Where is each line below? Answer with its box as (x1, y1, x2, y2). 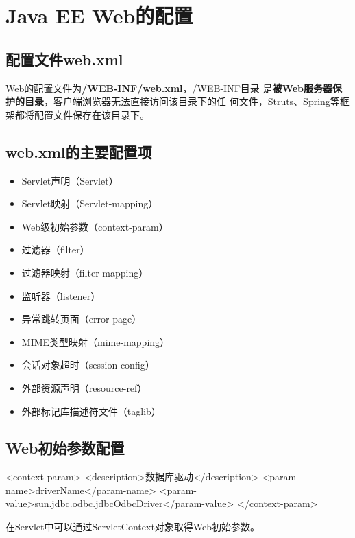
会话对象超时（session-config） (21, 358, 155, 372)
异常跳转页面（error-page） (21, 312, 142, 326)
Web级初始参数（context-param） (21, 219, 169, 233)
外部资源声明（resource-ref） (21, 380, 147, 395)
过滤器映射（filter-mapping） (21, 265, 149, 279)
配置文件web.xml (5, 48, 123, 69)
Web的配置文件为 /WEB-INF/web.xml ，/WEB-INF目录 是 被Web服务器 (5, 80, 333, 95)
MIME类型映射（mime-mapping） (21, 334, 170, 349)
